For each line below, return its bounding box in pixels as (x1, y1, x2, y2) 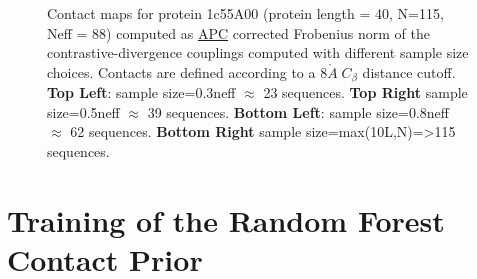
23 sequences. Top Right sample (263, 82, 468, 103)
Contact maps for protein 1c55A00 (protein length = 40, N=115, (47, 3, 444, 23)
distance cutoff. (362, 61, 456, 82)
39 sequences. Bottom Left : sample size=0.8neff (147, 101, 449, 122)
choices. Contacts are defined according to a (47, 61, 316, 82)
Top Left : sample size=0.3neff (47, 82, 236, 103)
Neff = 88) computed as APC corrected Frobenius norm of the (47, 22, 430, 43)
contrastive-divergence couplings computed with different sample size (47, 42, 469, 63)
